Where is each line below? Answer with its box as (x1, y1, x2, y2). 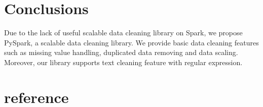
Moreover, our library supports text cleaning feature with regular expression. (4, 57, 243, 67)
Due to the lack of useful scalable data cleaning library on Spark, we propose (4, 27, 243, 38)
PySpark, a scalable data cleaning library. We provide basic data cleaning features (4, 37, 259, 47)
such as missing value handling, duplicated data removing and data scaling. (4, 47, 238, 58)
